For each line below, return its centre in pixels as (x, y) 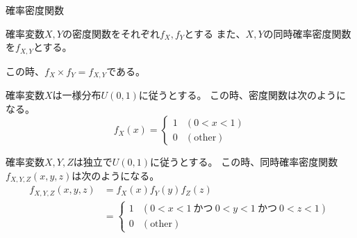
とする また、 (215, 33)
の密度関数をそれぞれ (111, 33)
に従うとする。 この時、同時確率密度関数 (244, 162)
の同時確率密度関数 (307, 33)
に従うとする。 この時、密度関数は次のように (242, 95)
